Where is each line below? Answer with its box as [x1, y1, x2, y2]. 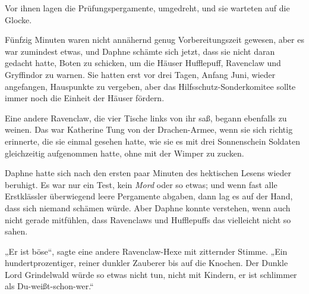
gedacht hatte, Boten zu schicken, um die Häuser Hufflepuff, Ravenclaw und [5, 57, 281, 69]
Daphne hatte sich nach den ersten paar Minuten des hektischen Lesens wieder [5, 167, 291, 179]
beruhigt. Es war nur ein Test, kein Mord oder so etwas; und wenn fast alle [5, 178, 278, 190]
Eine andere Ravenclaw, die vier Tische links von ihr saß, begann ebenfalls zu [5, 111, 287, 124]
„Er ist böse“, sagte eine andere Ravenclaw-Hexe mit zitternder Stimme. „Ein [5, 245, 288, 257]
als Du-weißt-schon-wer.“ [5, 280, 94, 292]
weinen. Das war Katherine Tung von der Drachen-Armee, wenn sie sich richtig [5, 123, 293, 136]
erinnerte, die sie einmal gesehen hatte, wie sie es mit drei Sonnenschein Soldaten [5, 135, 301, 147]
